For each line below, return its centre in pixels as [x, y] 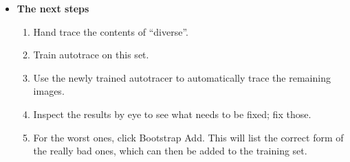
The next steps [53, 8]
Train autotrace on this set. [91, 55]
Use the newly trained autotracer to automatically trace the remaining [182, 77]
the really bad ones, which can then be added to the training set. [170, 151]
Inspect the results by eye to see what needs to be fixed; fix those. [172, 114]
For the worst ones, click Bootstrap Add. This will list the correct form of [188, 137]
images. [49, 91]
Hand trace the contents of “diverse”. [111, 31]
